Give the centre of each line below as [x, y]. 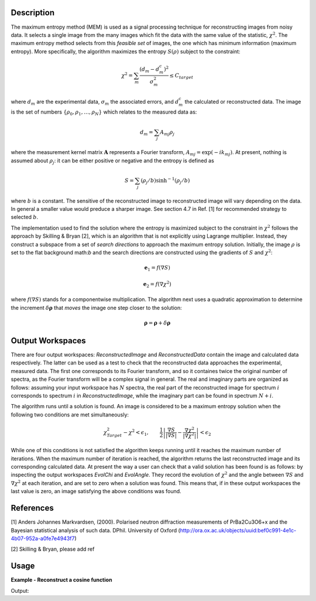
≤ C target [181, 76]
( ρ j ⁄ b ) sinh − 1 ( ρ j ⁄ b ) [165, 181]
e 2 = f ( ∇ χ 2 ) [157, 284]
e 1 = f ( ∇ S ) [157, 268]
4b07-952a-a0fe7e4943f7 [43, 538]
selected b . [25, 217]
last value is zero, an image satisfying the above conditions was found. [96, 491]
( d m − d [150, 70]
